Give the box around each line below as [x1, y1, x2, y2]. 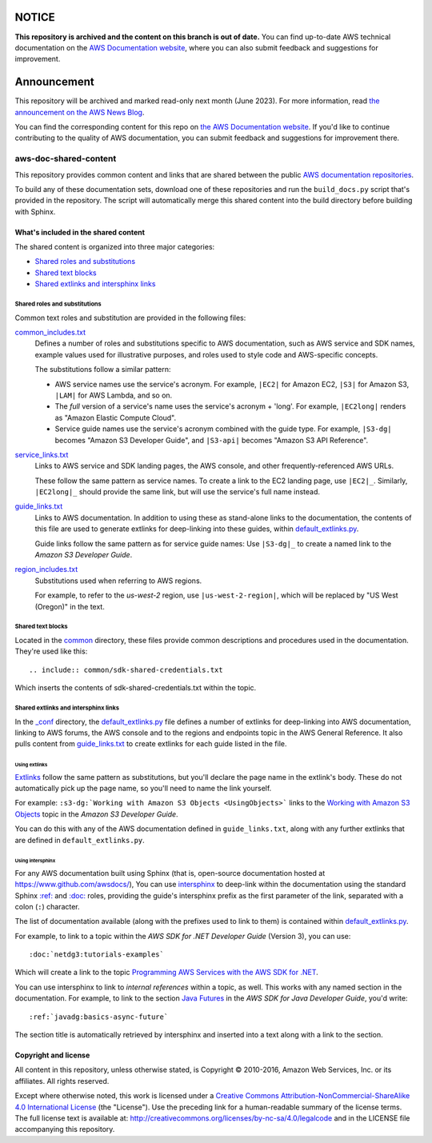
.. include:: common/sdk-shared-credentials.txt [29, 665, 223, 674]
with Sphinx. [14, 206, 56, 216]
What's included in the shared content [14, 227, 146, 237]
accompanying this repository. [14, 1125, 115, 1134]
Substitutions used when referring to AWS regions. [34, 576, 202, 585]
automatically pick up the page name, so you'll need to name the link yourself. [14, 783, 272, 793]
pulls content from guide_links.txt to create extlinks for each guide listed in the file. [14, 739, 287, 749]
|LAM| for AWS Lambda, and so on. [54, 390, 173, 400]
